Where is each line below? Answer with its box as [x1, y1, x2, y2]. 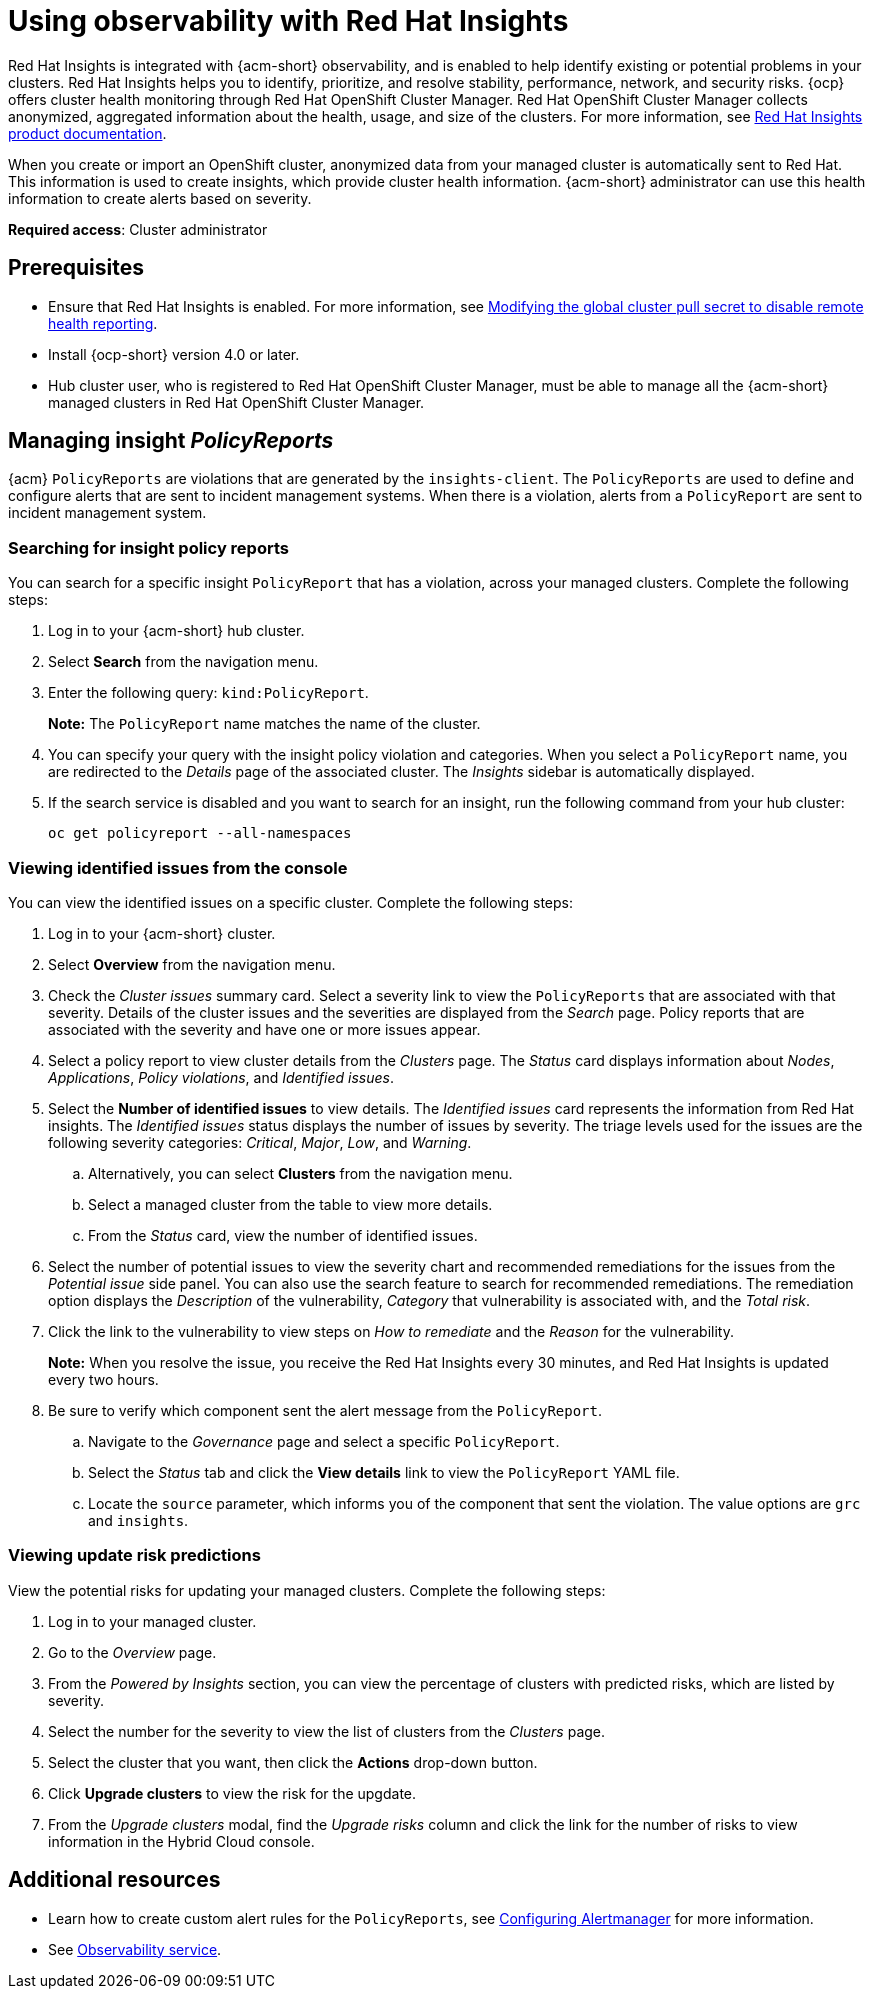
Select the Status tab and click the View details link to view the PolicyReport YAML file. [88, 1463, 680, 1481]
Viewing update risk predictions [8, 1545, 261, 1566]
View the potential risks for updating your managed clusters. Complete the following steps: [8, 1581, 606, 1599]
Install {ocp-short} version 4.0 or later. [48, 345, 300, 363]
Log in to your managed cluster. [48, 1612, 257, 1630]
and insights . [88, 1511, 189, 1529]
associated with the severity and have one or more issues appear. [48, 1020, 481, 1038]
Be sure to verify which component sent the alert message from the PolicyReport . [48, 1401, 603, 1419]
